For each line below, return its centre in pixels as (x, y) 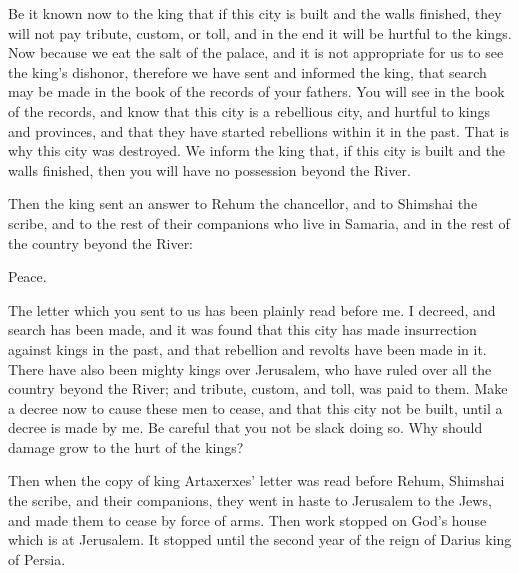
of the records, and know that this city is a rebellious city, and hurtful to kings (249, 110)
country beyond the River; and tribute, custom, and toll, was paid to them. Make (258, 388)
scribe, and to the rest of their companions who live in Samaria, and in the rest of (259, 222)
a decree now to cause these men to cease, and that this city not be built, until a (255, 407)
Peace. (27, 276)
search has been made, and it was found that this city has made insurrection (242, 329)
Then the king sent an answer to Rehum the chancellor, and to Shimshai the (243, 203)
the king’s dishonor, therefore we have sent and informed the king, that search (247, 71)
